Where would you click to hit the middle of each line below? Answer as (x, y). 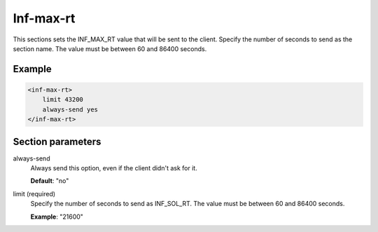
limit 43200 (63, 100)
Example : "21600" (57, 217)
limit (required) (34, 193)
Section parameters (57, 141)
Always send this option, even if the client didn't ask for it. (114, 168)
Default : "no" (50, 181)
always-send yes (70, 109)
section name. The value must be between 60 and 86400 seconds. (110, 48)
